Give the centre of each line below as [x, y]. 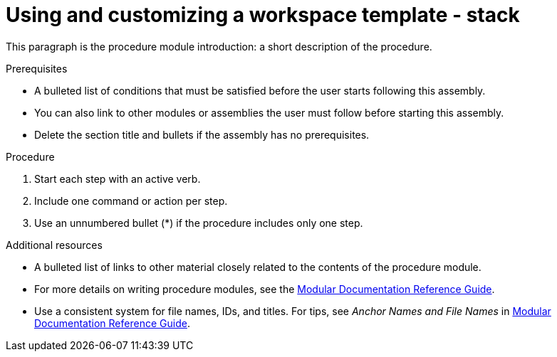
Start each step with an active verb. [118, 178]
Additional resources [54, 245]
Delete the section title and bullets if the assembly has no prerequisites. [202, 134]
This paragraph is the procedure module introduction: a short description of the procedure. [219, 46]
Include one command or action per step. [131, 201]
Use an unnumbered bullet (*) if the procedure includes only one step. [199, 223]
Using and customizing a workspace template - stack [263, 15]
